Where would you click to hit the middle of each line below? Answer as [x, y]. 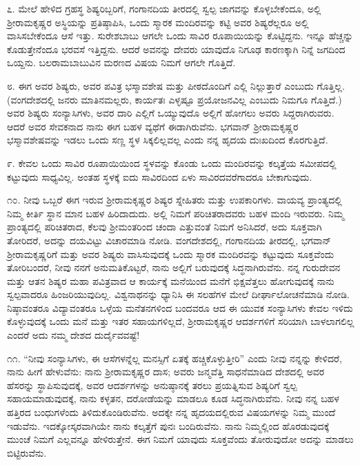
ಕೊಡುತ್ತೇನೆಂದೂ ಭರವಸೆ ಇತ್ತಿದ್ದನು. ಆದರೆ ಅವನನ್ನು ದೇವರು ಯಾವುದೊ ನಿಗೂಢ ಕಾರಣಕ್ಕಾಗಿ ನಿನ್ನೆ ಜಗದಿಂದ [176, 49]
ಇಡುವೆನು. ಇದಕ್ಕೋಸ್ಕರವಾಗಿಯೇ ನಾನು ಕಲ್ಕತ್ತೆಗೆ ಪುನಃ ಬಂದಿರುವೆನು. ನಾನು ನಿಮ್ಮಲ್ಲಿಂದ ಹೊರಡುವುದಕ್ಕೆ [168, 425]
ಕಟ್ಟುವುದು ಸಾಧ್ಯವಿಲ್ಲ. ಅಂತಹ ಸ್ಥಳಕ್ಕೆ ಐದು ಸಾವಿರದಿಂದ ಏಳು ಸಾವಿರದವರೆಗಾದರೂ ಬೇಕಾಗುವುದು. [160, 176]
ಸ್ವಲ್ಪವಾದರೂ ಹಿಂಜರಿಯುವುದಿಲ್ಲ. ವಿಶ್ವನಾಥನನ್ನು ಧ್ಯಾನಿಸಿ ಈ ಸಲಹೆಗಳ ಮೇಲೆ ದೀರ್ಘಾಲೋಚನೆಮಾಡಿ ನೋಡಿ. [178, 294]
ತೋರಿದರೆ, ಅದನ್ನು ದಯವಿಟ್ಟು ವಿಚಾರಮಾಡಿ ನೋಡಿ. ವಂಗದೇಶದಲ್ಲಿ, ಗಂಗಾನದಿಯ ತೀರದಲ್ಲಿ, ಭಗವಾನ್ [169, 240]
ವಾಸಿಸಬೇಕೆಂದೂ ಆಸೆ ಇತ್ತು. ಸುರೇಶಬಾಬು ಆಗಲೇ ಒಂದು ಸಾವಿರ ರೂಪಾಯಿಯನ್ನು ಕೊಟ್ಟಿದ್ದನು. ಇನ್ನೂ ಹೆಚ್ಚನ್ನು [180, 36]
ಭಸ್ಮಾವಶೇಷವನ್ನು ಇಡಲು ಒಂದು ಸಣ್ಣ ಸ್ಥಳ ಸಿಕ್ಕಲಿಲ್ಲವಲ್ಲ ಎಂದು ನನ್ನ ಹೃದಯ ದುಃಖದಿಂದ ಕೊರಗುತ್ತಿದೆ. [168, 140]
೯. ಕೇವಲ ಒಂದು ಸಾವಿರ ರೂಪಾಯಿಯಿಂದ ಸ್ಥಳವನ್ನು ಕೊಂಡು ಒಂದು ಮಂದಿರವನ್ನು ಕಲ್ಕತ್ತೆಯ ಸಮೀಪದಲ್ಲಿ [172, 162]
